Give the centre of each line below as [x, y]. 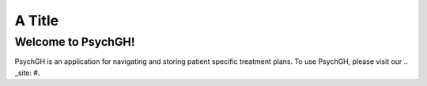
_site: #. [27, 73]
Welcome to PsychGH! [75, 42]
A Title [37, 21]
